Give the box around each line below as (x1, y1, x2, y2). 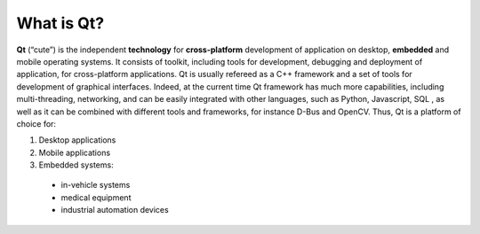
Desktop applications (38, 135, 116, 145)
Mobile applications (38, 147, 111, 158)
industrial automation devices (60, 205, 169, 215)
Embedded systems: (38, 160, 115, 170)
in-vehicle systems (60, 180, 131, 191)
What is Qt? (16, 13, 105, 33)
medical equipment (60, 191, 132, 203)
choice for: (16, 118, 57, 129)
